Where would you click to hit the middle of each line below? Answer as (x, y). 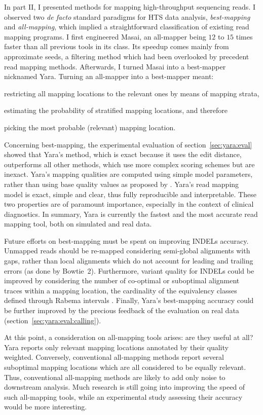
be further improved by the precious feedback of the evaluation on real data (122, 310)
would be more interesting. (46, 407)
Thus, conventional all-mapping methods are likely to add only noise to (115, 377)
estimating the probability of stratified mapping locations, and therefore (116, 110)
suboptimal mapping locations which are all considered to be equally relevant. (125, 367)
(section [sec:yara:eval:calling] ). (53, 320)
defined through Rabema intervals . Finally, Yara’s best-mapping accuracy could (129, 300)
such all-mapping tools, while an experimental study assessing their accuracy (123, 397)
